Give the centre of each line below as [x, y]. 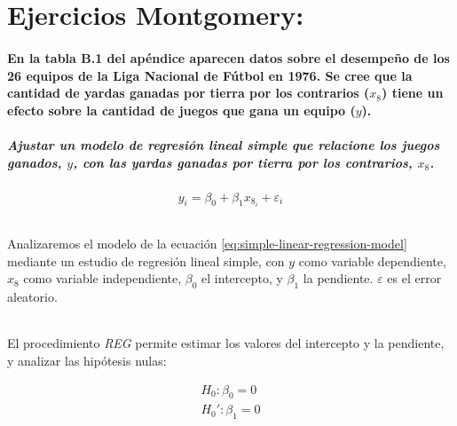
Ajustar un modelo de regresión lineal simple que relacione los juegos [224, 144]
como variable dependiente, [372, 260]
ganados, [35, 162]
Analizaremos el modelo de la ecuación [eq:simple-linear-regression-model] [207, 244]
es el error [414, 278]
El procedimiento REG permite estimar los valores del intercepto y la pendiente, [226, 343]
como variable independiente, [102, 278]
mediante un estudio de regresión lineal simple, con [146, 260]
